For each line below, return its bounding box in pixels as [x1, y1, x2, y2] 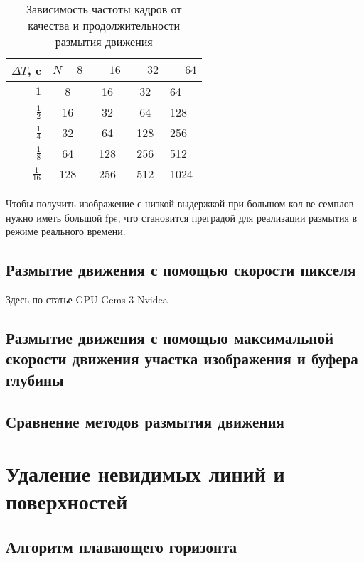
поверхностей [6, 487, 128, 516]
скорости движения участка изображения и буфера [6, 347, 358, 369]
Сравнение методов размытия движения [6, 410, 284, 432]
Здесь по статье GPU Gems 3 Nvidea [6, 291, 168, 306]
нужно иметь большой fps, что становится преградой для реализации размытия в [6, 210, 358, 225]
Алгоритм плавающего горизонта [6, 535, 237, 557]
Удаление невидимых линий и [6, 459, 285, 488]
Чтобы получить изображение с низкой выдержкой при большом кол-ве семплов [6, 196, 354, 210]
